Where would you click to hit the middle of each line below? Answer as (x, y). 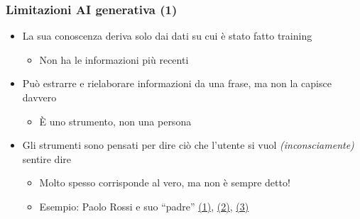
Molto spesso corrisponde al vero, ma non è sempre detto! (165, 182)
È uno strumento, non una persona (115, 121)
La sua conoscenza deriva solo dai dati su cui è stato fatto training (167, 36)
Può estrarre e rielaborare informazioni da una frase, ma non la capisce (177, 83)
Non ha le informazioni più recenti (114, 59)
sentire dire (47, 158)
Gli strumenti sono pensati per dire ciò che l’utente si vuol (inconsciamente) (188, 145)
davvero (39, 97)
